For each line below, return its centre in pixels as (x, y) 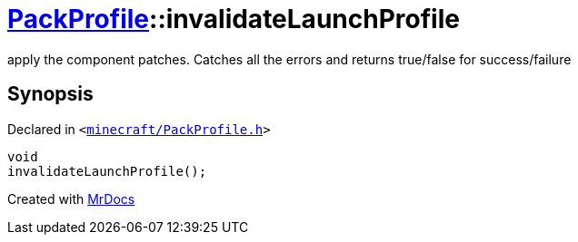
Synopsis (50, 94)
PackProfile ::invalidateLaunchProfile (234, 19)
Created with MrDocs (71, 198)
